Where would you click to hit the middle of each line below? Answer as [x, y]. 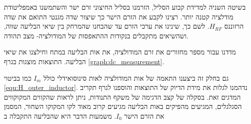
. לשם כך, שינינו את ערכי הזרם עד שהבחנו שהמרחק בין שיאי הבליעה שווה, [107, 26]
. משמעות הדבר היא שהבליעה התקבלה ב [60, 115]
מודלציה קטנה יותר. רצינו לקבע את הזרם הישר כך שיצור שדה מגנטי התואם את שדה [119, 16]
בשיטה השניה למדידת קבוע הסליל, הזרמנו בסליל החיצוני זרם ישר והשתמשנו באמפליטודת [125, 7]
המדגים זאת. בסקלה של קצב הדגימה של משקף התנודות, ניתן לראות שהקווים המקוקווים [122, 97]
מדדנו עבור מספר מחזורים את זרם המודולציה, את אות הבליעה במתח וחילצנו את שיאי [120, 52]
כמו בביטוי [18, 78]
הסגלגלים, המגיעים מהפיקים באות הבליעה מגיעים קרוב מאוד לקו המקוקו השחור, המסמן [123, 106]
